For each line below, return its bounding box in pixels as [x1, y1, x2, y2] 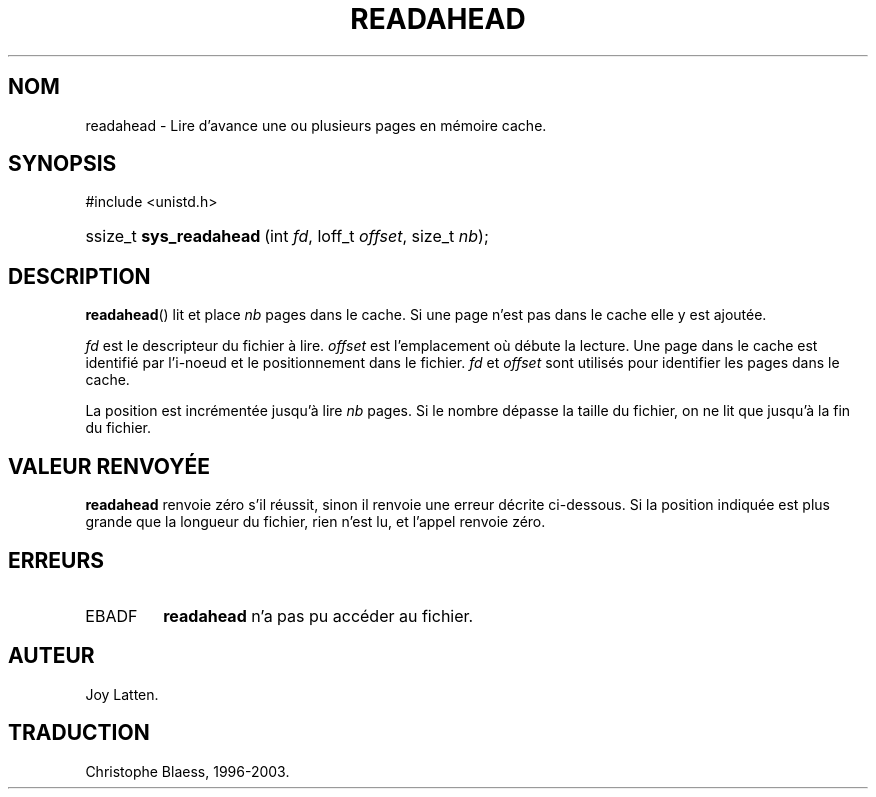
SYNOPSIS [8, 151, 117, 177]
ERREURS [8, 547, 105, 573]
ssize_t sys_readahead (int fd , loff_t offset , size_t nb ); [85, 226, 489, 247]
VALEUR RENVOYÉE [8, 453, 210, 479]
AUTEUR [8, 643, 95, 669]
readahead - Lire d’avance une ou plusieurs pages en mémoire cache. [85, 116, 547, 134]
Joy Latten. [85, 685, 159, 703]
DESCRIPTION [8, 263, 151, 289]
